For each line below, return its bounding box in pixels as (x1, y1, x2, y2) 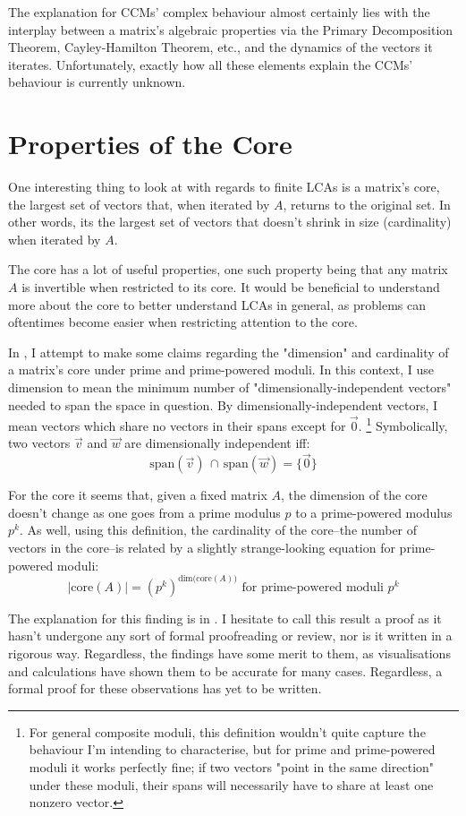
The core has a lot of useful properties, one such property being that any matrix (8, 260, 448, 279)
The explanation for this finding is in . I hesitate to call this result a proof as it (8, 608, 442, 627)
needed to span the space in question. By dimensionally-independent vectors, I (8, 395, 438, 414)
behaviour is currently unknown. (8, 73, 186, 91)
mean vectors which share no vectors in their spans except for (8, 416, 346, 434)
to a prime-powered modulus (295, 502, 453, 521)
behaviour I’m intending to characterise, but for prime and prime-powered (29, 740, 436, 759)
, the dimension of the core (280, 485, 428, 504)
